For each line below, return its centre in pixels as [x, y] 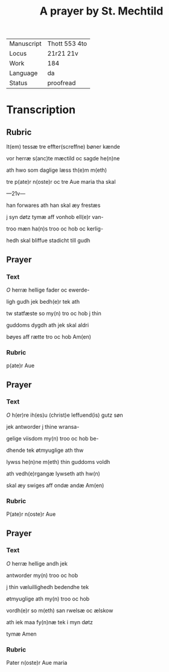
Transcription [41, 110]
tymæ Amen [22, 634]
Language [24, 73]
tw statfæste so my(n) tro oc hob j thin [54, 313]
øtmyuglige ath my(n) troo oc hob [48, 599]
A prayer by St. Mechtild [101, 11]
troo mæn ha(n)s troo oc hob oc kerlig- [55, 229]
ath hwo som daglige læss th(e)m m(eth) [57, 170]
